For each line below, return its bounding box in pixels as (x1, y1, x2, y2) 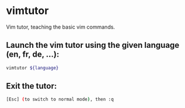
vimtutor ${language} (6, 65, 59, 71)
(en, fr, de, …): (6, 50, 60, 60)
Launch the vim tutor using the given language (6, 40, 180, 50)
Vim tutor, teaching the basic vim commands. (6, 23, 115, 30)
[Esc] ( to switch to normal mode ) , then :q (6, 96, 114, 103)
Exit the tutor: (6, 81, 57, 91)
